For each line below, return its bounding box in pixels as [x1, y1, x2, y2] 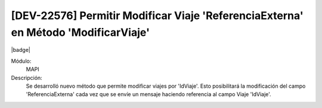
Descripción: [11, 74, 43, 81]
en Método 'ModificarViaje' [11, 26, 150, 39]
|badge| [11, 47, 31, 54]
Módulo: [11, 57, 32, 64]
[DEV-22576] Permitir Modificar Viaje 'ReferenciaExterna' [11, 9, 304, 22]
